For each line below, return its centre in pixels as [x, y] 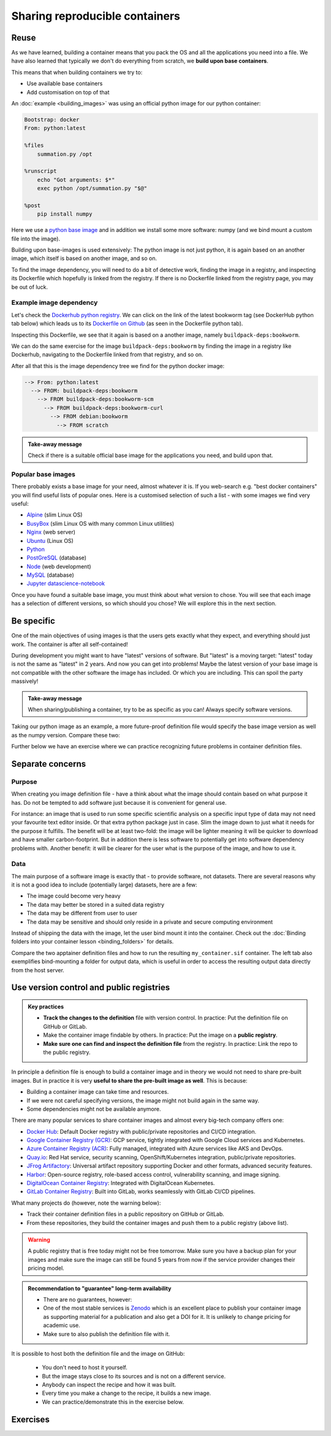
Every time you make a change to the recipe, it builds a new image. [127, 1393]
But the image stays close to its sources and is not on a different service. [134, 1376]
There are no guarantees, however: [88, 1299]
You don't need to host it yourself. [85, 1367]
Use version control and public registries [91, 988]
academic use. [62, 1326]
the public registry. [67, 1052]
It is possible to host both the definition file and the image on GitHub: [98, 1353]
